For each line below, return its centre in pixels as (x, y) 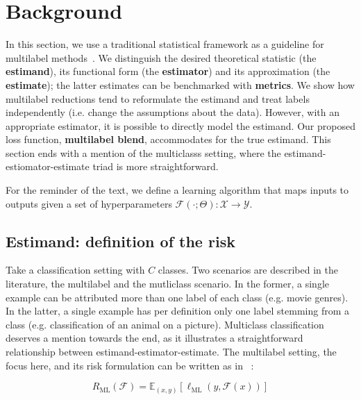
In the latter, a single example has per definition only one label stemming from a (178, 311)
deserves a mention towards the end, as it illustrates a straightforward (154, 338)
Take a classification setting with (75, 270)
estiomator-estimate (48, 166)
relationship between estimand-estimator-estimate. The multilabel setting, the (171, 352)
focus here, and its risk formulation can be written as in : (130, 365)
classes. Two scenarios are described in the (248, 270)
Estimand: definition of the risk (120, 241)
